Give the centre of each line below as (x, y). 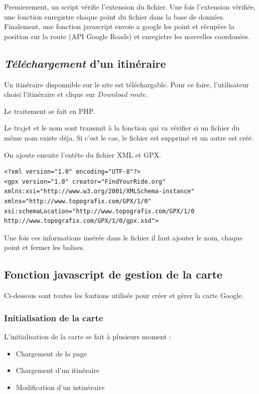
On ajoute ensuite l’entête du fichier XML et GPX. (83, 154)
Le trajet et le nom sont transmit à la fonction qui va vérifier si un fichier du (122, 128)
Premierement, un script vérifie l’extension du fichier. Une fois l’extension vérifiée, (130, 7)
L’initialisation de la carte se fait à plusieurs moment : (88, 336)
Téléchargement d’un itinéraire (85, 63)
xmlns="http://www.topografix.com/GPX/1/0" (78, 201)
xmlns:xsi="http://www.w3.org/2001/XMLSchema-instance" (99, 191)
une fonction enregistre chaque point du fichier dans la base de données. (114, 16)
